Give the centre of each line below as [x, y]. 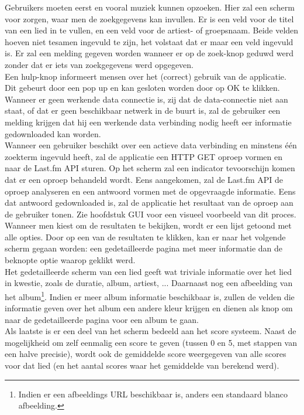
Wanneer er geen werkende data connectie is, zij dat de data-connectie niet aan [146, 99]
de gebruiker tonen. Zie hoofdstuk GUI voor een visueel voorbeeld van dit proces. [151, 214]
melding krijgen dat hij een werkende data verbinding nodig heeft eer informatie [148, 122]
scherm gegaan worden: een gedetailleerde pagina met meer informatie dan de [144, 248]
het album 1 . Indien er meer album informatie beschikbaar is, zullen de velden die [150, 295]
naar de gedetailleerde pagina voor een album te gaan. [102, 319]
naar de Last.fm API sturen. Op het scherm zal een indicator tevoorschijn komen [150, 168]
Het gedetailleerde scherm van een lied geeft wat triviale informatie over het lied [148, 271]
